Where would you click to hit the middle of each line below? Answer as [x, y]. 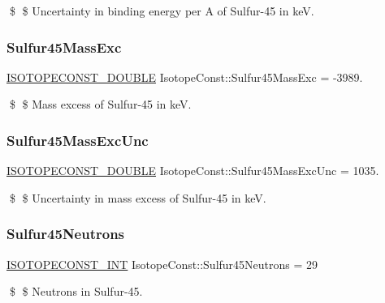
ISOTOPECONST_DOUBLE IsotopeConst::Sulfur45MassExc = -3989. [185, 77]
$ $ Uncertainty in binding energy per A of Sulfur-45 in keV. [162, 11]
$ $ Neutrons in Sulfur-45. [76, 291]
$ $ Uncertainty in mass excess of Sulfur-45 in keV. [138, 197]
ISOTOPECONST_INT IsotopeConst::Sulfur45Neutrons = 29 [162, 264]
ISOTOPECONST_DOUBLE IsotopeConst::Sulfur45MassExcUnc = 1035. [193, 171]
